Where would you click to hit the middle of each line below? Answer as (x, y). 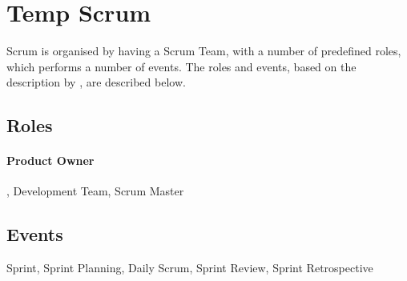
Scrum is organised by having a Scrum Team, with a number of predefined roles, (204, 51)
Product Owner (50, 161)
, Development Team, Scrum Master (95, 191)
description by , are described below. (96, 82)
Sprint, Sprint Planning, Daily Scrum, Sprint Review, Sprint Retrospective (190, 268)
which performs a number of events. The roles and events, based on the (181, 66)
